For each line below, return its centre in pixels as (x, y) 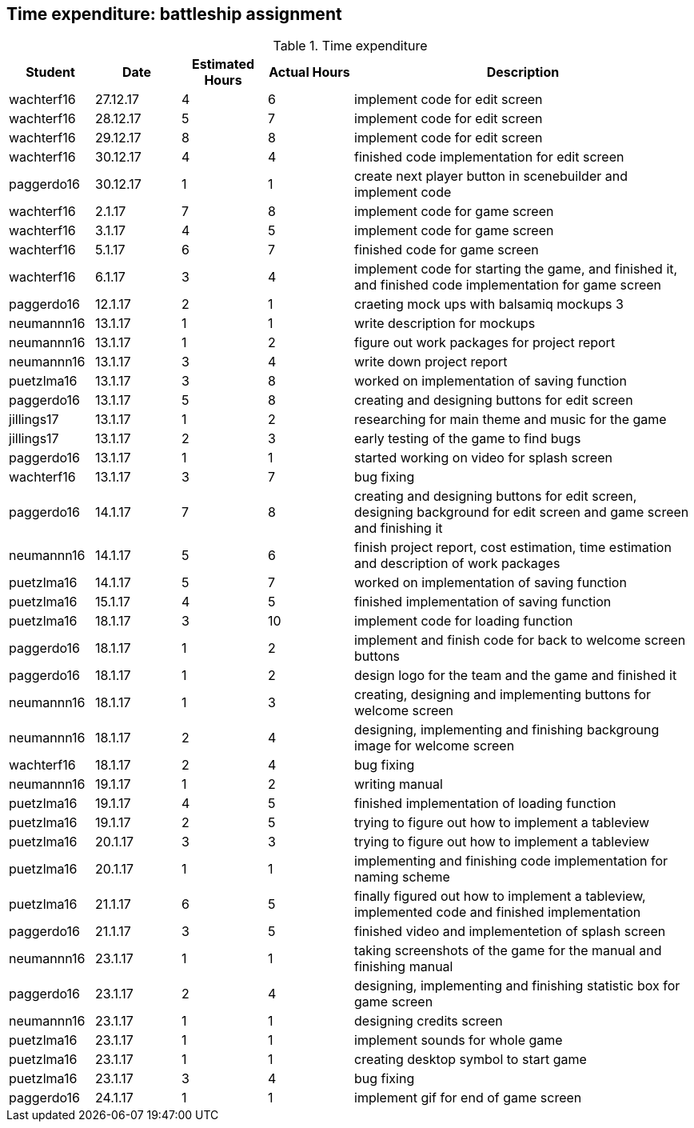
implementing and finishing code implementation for (511, 861)
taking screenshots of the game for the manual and (508, 951)
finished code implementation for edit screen (489, 157)
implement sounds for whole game (459, 1040)
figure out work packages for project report (485, 343)
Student (50, 72)
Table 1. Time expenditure (350, 46)
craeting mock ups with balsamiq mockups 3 (489, 304)
